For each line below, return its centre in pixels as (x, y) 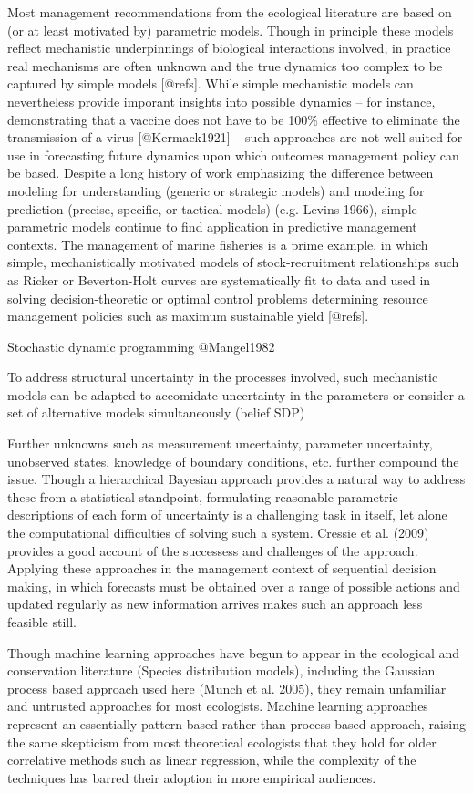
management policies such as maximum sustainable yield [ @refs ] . (188, 316)
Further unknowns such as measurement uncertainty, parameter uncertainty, (220, 443)
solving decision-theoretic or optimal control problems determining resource (218, 298)
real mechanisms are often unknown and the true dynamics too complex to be (225, 65)
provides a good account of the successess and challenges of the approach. (213, 550)
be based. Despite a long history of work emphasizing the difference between (221, 173)
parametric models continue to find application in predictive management (212, 227)
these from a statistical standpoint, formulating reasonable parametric (203, 496)
